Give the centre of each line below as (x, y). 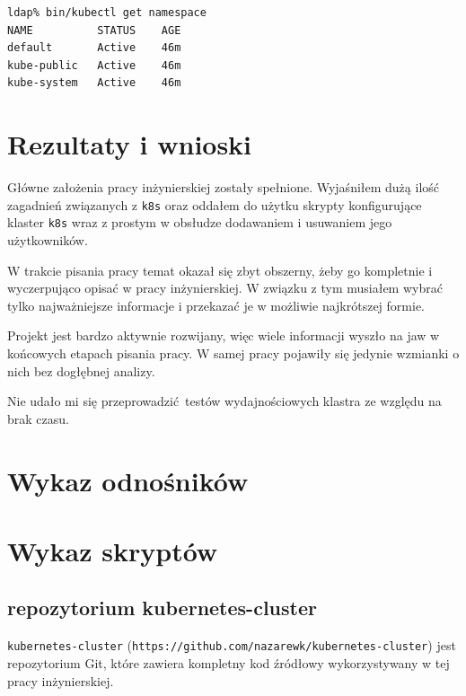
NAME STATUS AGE (94, 30)
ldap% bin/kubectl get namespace (107, 13)
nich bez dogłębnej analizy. (81, 370)
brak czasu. (38, 418)
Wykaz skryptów (113, 550)
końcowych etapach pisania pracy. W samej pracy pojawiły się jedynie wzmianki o (233, 352)
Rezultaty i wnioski (130, 144)
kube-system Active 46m (94, 83)
